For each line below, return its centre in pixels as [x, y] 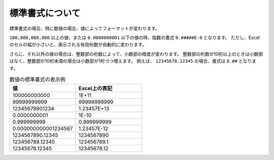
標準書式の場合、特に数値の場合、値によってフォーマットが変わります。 [84, 28]
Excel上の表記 [96, 89]
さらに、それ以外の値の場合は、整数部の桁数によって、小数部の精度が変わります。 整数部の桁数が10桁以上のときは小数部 [136, 54]
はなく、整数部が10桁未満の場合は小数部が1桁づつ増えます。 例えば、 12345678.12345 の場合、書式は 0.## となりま [133, 61]
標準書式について [45, 13]
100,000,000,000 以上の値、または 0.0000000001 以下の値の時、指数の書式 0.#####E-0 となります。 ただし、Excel [134, 37]
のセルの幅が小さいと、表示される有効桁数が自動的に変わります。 [78, 45]
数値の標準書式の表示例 [38, 79]
